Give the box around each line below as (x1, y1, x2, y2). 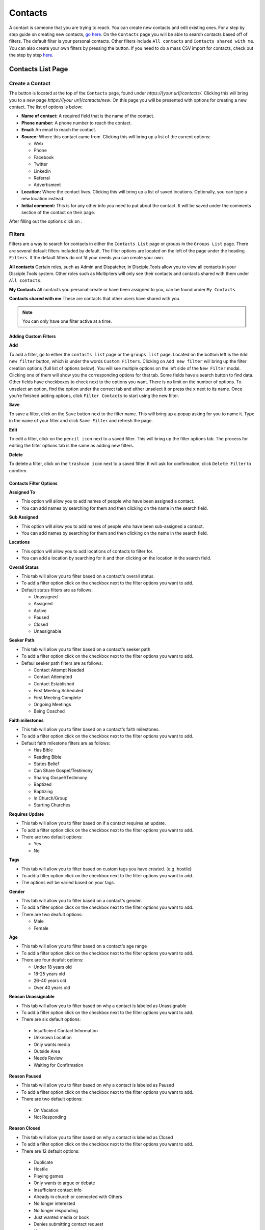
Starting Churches (33, 802, 71, 808)
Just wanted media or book (33, 1214, 89, 1220)
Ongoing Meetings (33, 701, 71, 707)
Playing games (33, 1173, 64, 1179)
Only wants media (33, 1041, 70, 1047)
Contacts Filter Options (9, 480, 58, 486)
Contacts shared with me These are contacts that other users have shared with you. (9, 296, 181, 302)
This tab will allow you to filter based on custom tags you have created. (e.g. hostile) (21, 866, 192, 872)
